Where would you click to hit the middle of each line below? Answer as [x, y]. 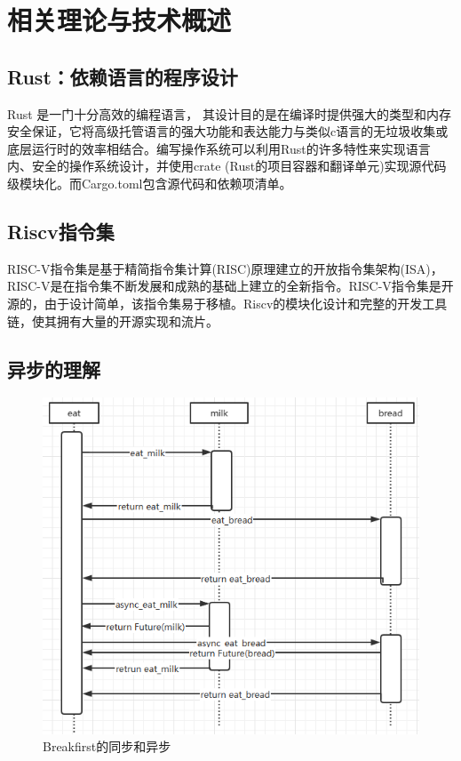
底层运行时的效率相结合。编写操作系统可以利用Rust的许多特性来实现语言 [219, 148]
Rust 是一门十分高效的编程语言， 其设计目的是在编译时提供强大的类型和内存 [229, 113]
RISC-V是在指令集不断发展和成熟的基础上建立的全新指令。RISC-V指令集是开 [230, 286]
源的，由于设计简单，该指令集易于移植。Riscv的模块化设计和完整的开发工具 [227, 303]
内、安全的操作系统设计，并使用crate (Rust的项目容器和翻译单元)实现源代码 [227, 166]
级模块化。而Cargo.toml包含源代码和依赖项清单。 [150, 183]
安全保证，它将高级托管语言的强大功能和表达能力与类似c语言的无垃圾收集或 [228, 131]
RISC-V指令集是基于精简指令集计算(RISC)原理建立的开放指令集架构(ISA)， [225, 268]
